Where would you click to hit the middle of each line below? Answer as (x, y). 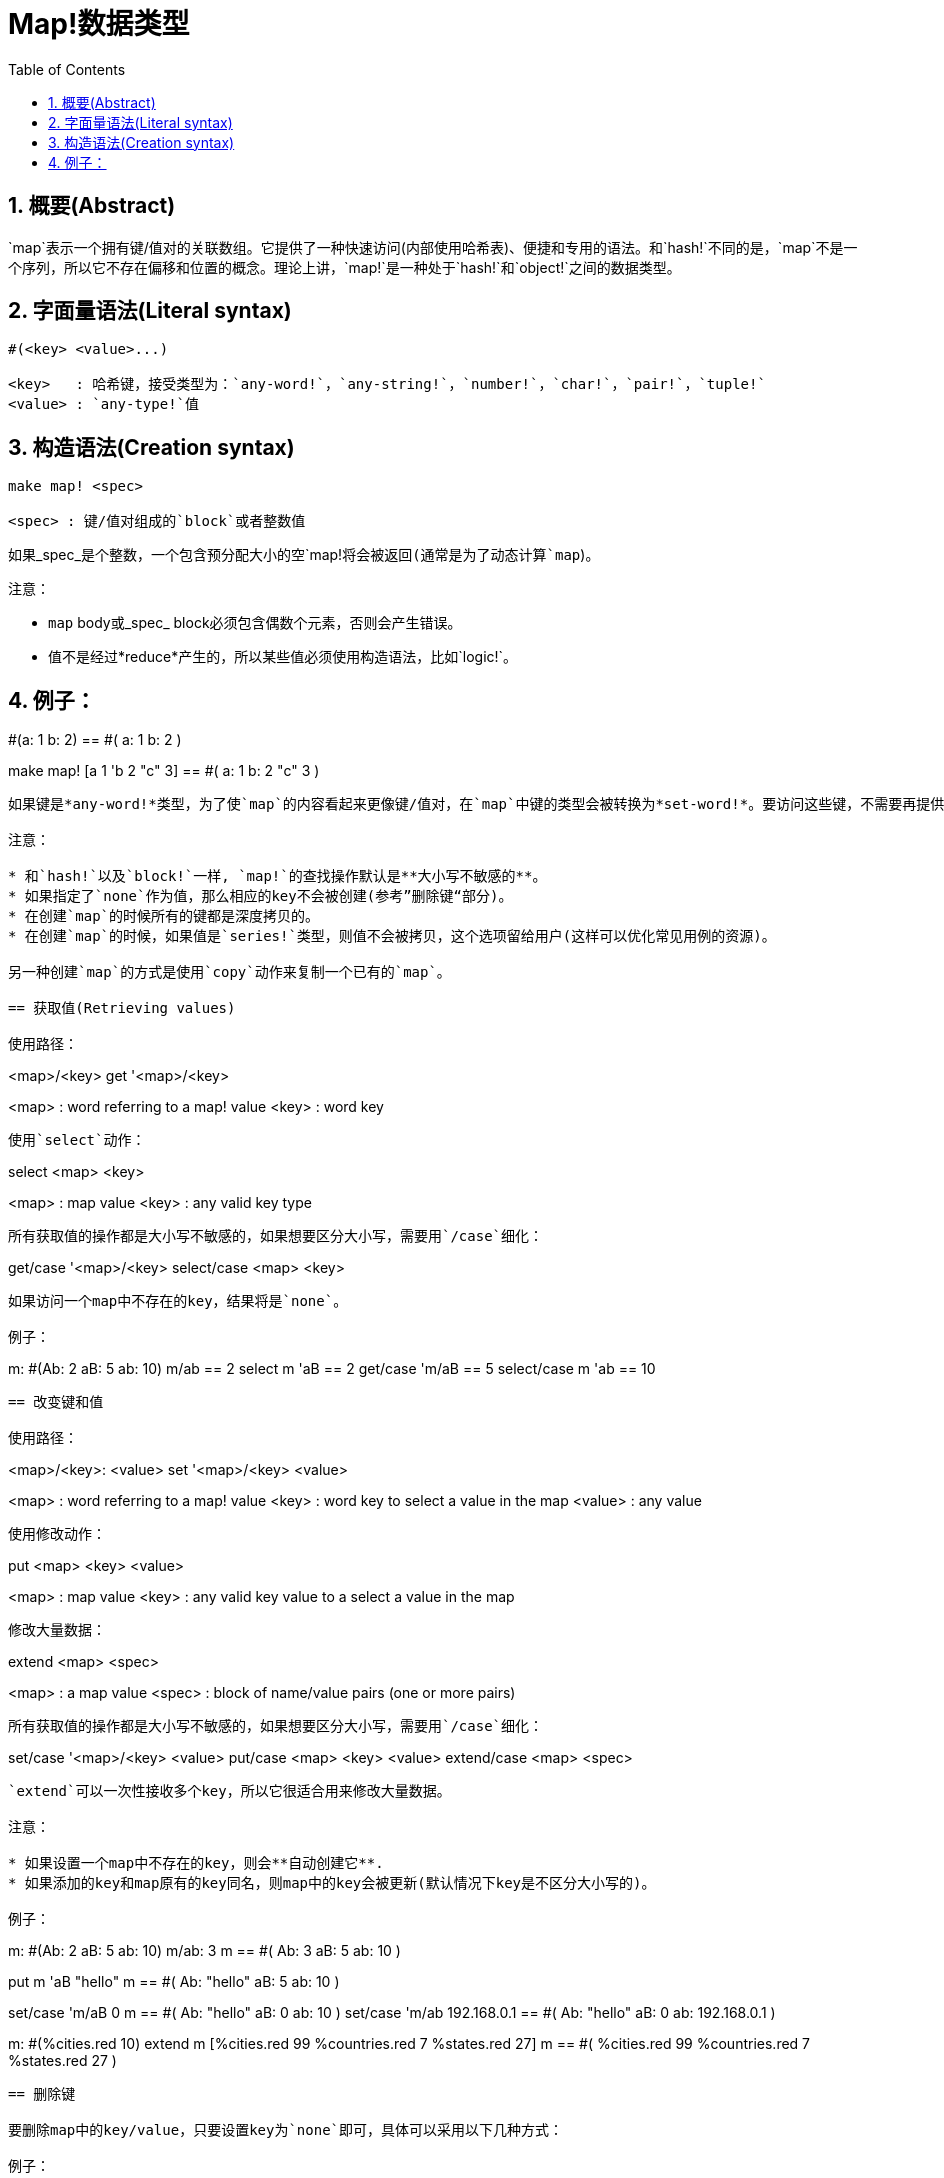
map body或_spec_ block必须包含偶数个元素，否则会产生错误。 (255, 623)
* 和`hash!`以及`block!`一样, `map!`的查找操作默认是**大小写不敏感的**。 (277, 876)
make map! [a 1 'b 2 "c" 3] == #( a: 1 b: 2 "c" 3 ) (164, 771)
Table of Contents (67, 69)
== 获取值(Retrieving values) (122, 1008)
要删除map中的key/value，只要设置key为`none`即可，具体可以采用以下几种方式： (286, 2130)
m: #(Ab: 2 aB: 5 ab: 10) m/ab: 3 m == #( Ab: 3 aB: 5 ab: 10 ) (204, 1951)
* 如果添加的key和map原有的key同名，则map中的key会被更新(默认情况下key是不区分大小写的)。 (332, 1883)
